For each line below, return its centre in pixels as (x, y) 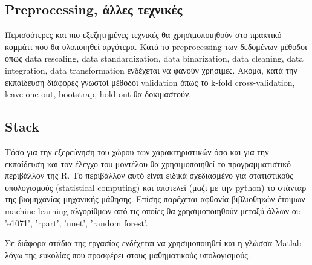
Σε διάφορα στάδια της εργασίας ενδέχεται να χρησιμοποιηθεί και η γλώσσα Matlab (153, 243)
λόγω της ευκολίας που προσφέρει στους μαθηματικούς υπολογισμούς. (128, 254)
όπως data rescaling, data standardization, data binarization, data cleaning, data (154, 58)
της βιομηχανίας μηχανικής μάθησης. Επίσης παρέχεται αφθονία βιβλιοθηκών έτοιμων (155, 199)
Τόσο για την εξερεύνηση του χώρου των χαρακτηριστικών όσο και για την (137, 151)
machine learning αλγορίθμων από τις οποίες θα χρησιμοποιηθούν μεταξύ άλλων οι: (153, 210)
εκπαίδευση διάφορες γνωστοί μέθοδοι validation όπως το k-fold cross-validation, (150, 82)
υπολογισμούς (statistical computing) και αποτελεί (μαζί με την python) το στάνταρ (156, 187)
